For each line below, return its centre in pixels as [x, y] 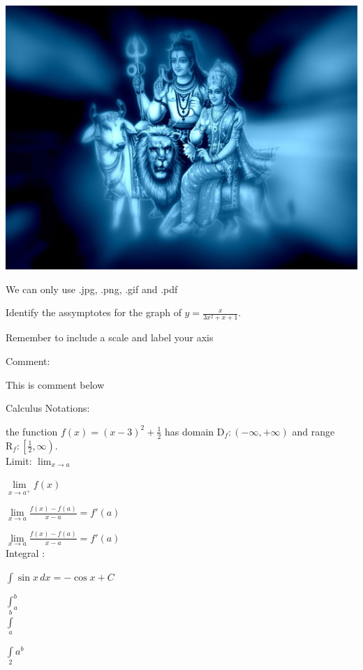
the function [32, 431]
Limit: [19, 460]
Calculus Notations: [48, 408]
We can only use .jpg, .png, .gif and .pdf [92, 289]
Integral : [25, 552]
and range [313, 431]
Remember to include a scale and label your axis [110, 337]
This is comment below [55, 384]
